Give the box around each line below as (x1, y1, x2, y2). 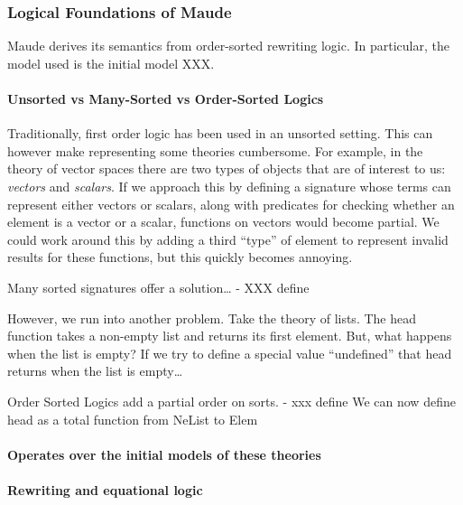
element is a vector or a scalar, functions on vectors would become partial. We (7, 212, 440, 231)
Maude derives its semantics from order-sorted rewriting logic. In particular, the (7, 36, 449, 55)
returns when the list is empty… (7, 361, 183, 380)
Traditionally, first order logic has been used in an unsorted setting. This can (7, 124, 433, 143)
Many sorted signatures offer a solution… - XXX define (7, 277, 310, 296)
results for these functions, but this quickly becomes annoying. (7, 248, 353, 267)
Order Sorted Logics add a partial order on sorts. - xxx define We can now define (7, 391, 456, 410)
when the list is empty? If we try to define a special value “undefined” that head (7, 343, 452, 362)
